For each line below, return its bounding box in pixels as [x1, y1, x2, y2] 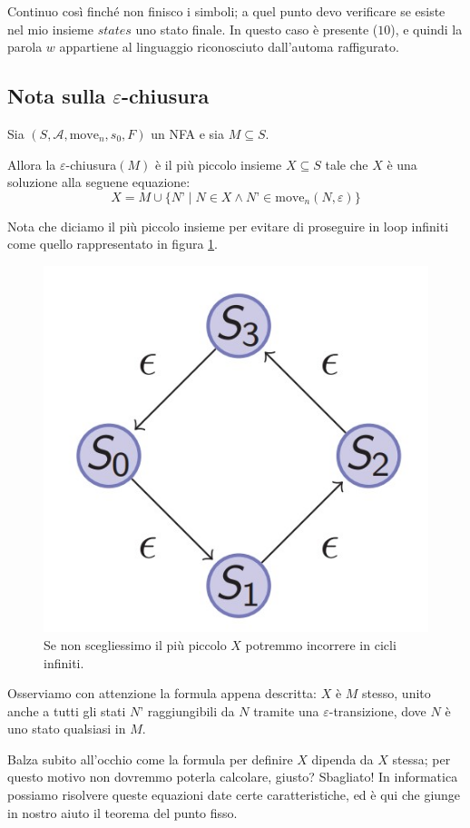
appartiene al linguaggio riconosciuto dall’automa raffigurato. [59, 37, 399, 56]
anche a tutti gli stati [7, 701, 126, 720]
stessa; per [392, 749, 451, 768]
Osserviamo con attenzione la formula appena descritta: [7, 684, 318, 703]
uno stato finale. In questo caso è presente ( [135, 19, 378, 38]
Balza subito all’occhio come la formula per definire [7, 749, 293, 768]
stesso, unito [362, 684, 431, 703]
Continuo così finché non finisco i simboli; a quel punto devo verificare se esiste [7, 2, 446, 20]
